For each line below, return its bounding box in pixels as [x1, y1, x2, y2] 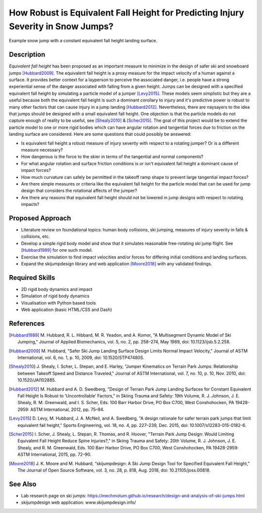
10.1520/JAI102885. [17, 377, 56, 383]
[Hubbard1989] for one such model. [21, 247, 93, 253]
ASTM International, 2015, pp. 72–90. [17, 452, 92, 458]
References [9, 319, 45, 327]
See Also [9, 480, 36, 488]
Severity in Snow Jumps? [9, 21, 114, 32]
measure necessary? [21, 147, 63, 153]
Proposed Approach [9, 214, 71, 222]
